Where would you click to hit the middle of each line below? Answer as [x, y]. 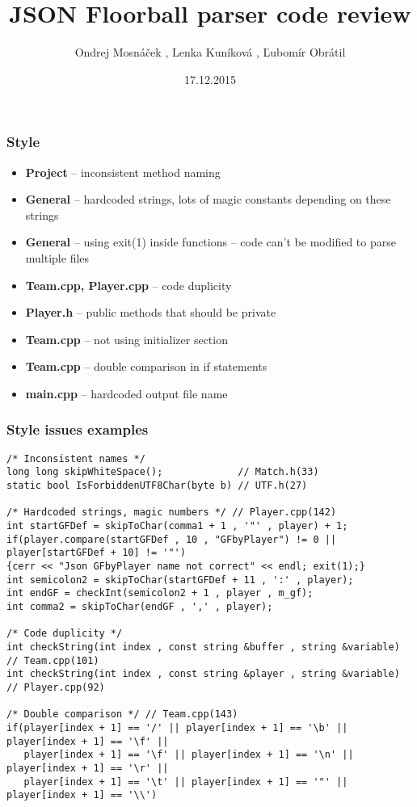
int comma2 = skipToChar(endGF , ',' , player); [140, 606]
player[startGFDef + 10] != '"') [96, 553]
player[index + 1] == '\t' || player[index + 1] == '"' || [186, 782]
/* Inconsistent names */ [76, 458]
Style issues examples [78, 429]
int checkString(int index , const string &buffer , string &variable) [203, 647]
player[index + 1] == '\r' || [88, 768]
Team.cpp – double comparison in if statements [146, 366]
